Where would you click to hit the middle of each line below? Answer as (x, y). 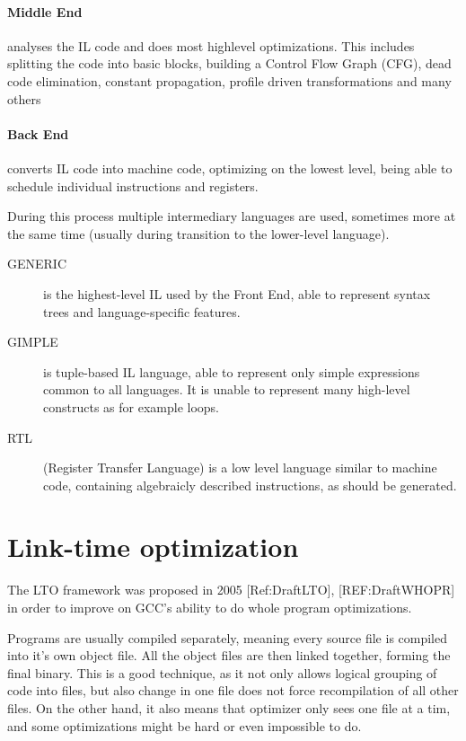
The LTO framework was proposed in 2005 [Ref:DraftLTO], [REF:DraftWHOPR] (231, 590)
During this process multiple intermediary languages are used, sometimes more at (232, 216)
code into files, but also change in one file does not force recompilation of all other (233, 690)
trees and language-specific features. (142, 311)
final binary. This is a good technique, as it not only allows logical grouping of (222, 672)
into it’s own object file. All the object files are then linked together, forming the (229, 655)
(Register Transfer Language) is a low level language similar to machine (240, 468)
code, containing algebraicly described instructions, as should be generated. (250, 485)
